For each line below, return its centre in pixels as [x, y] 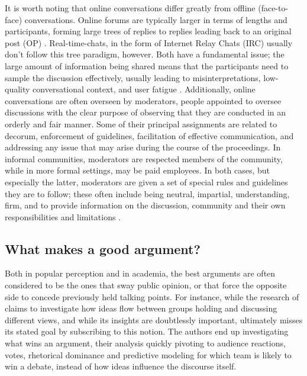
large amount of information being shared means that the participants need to [147, 65]
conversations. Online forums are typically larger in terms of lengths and [156, 19]
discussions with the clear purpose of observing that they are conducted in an [146, 112]
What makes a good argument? [103, 248]
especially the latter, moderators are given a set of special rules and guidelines [146, 181]
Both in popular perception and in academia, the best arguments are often [140, 273]
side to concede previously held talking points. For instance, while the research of [152, 296]
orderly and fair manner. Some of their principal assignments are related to [141, 123]
